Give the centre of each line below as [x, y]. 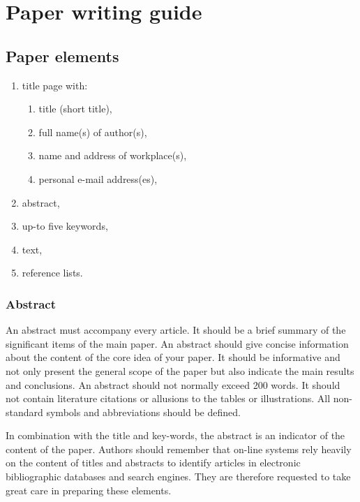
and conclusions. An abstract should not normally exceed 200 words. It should [173, 384]
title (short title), [75, 109]
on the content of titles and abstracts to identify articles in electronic [153, 463]
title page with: [55, 85]
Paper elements [62, 56]
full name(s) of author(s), [93, 132]
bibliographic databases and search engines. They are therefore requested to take [178, 477]
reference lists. [52, 273]
